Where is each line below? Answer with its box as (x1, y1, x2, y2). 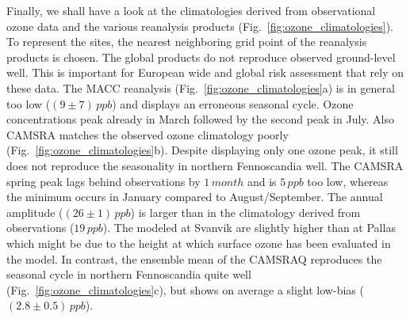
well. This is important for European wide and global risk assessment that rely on (6, 64, 404, 81)
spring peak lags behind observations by (6, 173, 201, 189)
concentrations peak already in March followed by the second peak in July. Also (6, 111, 395, 127)
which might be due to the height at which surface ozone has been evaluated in (6, 234, 391, 251)
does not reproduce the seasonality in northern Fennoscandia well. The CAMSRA (6, 157, 404, 173)
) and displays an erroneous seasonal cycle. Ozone (112, 95, 354, 112)
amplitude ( (6, 203, 63, 220)
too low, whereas (307, 173, 389, 189)
